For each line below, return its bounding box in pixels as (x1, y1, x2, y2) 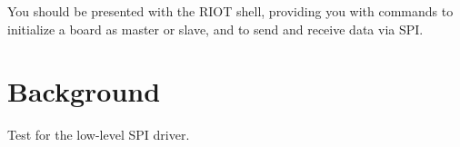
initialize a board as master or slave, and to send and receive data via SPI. (7, 19, 424, 38)
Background (7, 73, 161, 110)
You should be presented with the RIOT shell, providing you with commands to (7, 2, 454, 20)
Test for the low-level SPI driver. (7, 125, 190, 144)
